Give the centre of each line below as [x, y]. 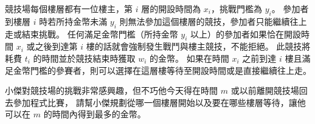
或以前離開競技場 [265, 90]
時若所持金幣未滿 [73, 21]
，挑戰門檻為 [237, 8]
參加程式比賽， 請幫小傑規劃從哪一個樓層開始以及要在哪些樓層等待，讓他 [159, 102]
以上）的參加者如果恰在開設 [246, 34]
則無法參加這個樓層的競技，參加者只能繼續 [205, 21]
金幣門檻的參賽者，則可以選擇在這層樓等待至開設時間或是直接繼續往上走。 [162, 70]
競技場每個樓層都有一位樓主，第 [69, 8]
